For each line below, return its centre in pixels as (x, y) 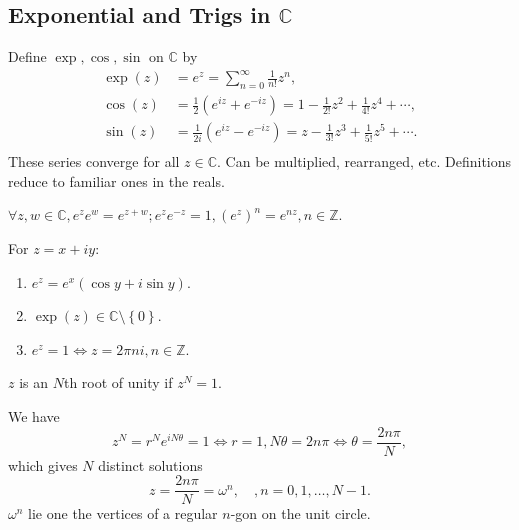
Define (27, 56)
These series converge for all (94, 161)
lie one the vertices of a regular (123, 513)
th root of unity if (118, 382)
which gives (43, 464)
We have (34, 415)
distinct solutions (150, 464)
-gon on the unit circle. (300, 513)
